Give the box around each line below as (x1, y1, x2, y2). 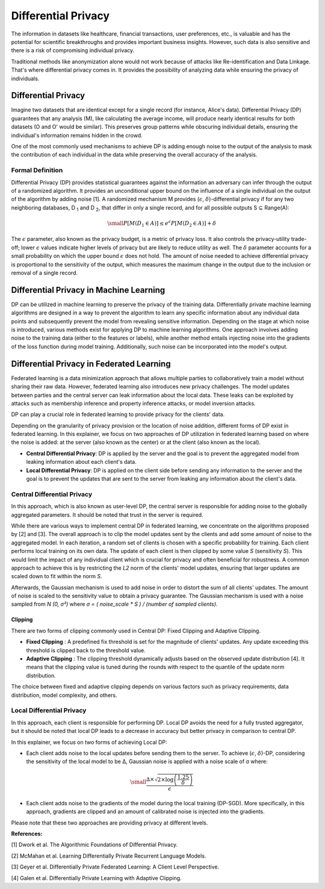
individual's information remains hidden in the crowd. (11, 131, 143, 139)
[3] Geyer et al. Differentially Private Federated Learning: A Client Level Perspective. (11, 863, 220, 870)
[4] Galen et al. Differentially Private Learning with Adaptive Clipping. (11, 874, 182, 882)
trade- (291, 236, 307, 243)
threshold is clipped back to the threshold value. (26, 646, 146, 653)
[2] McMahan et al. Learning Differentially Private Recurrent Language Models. (11, 852, 206, 859)
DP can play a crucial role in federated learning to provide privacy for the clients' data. (11, 411, 225, 418)
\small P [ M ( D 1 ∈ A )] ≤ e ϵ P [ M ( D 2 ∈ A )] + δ (107, 219, 217, 228)
